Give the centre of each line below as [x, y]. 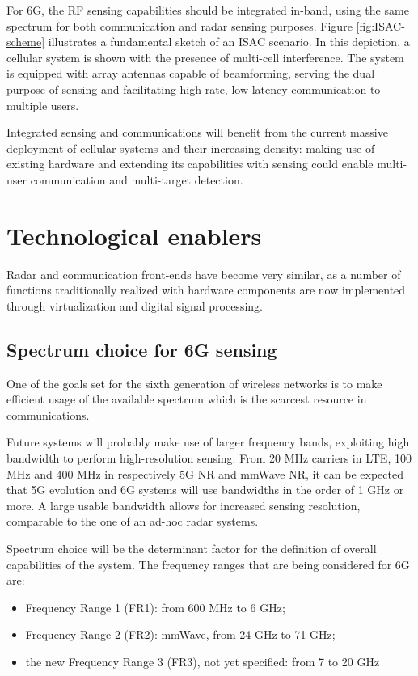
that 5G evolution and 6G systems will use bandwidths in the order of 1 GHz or [205, 490]
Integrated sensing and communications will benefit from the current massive [197, 132]
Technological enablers [134, 235]
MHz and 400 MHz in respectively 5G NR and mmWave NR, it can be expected [205, 473]
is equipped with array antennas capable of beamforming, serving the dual [191, 73]
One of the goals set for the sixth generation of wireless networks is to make [194, 383]
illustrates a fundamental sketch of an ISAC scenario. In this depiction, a [229, 42]
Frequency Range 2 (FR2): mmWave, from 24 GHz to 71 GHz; [180, 634]
